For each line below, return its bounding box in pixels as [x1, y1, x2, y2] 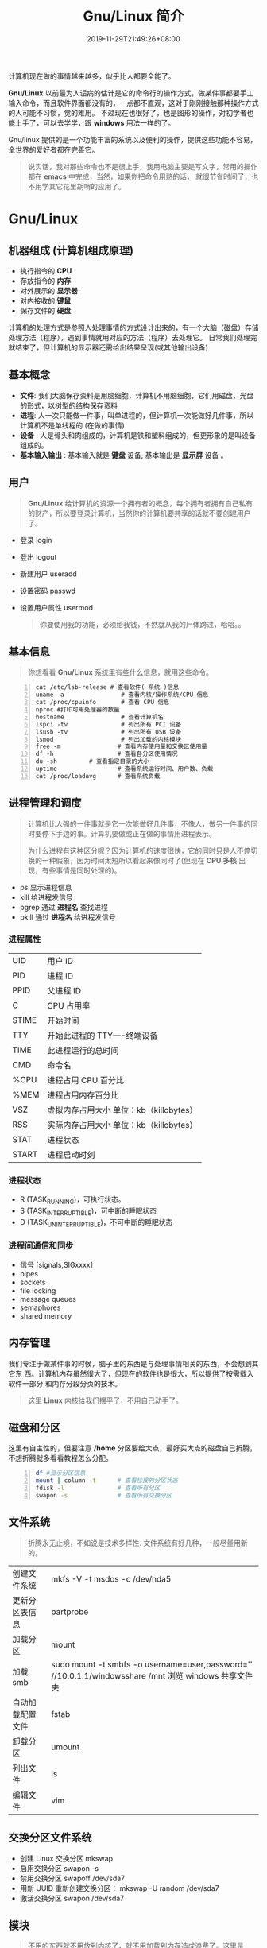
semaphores [19, 1303, 61, 1312]
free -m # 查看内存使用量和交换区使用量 [35, 742, 208, 751]
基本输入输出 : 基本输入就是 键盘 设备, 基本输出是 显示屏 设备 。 [19, 450, 228, 459]
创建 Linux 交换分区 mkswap [19, 1853, 114, 1863]
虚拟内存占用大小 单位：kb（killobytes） [47, 1104, 198, 1115]
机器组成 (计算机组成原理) [8, 243, 133, 257]
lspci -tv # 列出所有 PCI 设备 [35, 720, 182, 728]
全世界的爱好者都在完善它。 [8, 145, 99, 154]
